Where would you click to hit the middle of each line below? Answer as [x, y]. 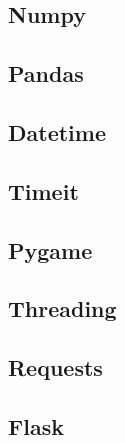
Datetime [57, 131]
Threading [62, 308]
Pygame [50, 249]
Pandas [46, 73]
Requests [55, 367]
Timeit [43, 190]
